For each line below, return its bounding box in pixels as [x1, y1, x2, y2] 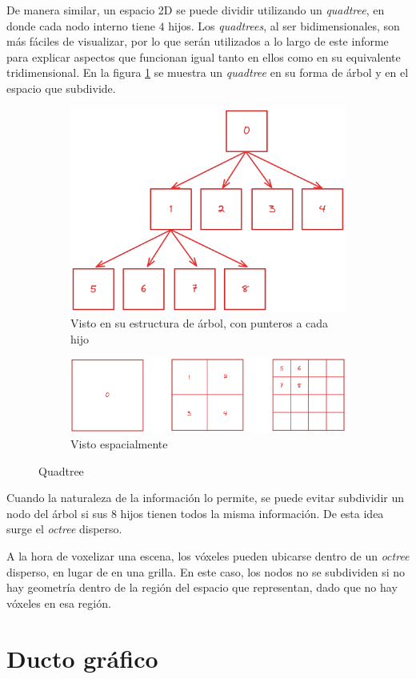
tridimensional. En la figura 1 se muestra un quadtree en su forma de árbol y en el [6, 64, 409, 81]
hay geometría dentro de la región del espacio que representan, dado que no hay [6, 579, 398, 596]
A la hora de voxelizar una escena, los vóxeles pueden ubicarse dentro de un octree [6, 548, 410, 564]
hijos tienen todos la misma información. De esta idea [120, 504, 384, 521]
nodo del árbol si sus [6, 504, 108, 521]
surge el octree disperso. [6, 520, 122, 537]
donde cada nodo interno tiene [6, 17, 155, 34]
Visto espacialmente [70, 436, 168, 452]
